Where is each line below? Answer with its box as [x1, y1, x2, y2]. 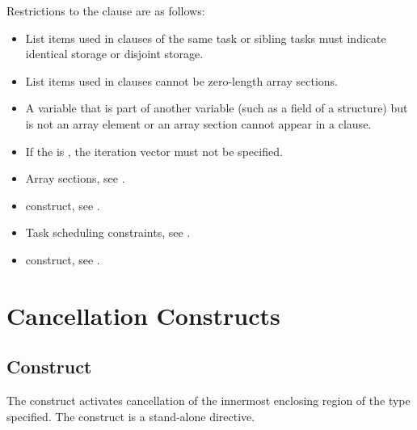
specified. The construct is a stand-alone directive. [6, 407, 255, 424]
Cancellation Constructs [6, 298, 280, 331]
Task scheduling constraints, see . [25, 224, 191, 241]
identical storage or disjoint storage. [25, 45, 204, 62]
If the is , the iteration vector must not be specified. [25, 142, 283, 159]
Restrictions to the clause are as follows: [6, 2, 205, 19]
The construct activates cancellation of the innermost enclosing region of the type [6, 392, 411, 409]
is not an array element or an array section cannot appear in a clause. [25, 115, 372, 132]
